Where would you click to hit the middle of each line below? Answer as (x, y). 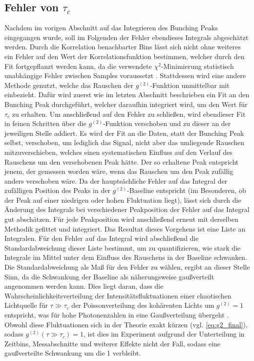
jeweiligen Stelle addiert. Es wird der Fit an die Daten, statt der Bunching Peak (124, 133)
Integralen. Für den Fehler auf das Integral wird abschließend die (102, 238)
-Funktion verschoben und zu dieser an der (167, 123)
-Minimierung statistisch (197, 66)
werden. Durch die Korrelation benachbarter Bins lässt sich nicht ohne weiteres (123, 47)
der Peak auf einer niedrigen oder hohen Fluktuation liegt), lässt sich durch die (123, 200)
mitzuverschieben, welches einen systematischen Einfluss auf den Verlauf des (118, 152)
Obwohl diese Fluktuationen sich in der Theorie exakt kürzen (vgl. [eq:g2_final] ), (126, 324)
